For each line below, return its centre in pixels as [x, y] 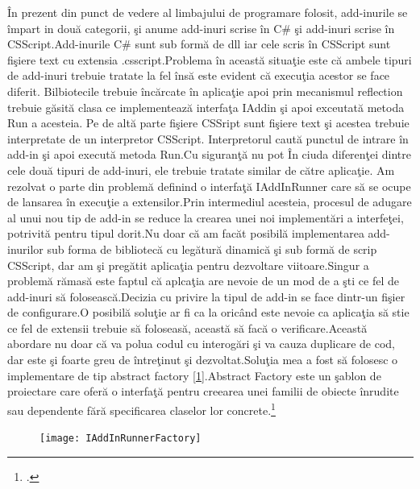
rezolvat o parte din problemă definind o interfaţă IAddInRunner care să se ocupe [209, 186]
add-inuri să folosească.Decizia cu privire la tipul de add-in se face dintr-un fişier [206, 296]
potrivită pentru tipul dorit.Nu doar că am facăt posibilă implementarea [186, 233]
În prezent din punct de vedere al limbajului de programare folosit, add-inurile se [208, 12]
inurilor [25, 249]
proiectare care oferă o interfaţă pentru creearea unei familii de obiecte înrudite [203, 391]
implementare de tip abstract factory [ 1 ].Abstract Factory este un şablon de [194, 375]
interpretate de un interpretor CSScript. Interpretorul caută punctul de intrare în [208, 138]
